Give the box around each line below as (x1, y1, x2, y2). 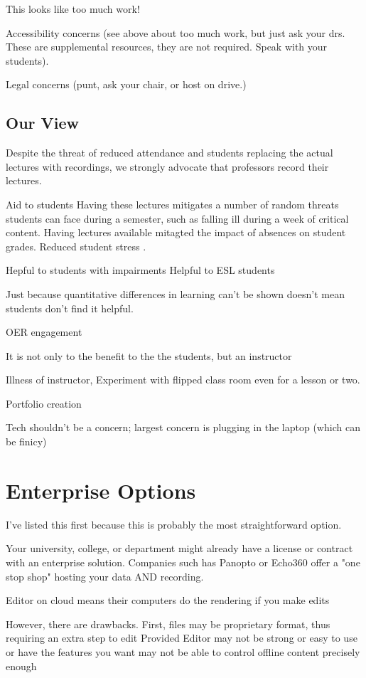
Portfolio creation (6, 396, 82, 410)
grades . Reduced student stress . (6, 238, 146, 253)
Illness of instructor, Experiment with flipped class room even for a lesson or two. (6, 372, 360, 387)
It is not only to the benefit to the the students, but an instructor (6, 348, 292, 363)
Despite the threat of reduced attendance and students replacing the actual (6, 145, 333, 160)
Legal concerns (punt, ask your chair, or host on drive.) (6, 77, 247, 92)
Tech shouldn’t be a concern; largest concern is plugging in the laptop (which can (6, 420, 360, 435)
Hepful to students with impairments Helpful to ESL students (6, 263, 275, 277)
